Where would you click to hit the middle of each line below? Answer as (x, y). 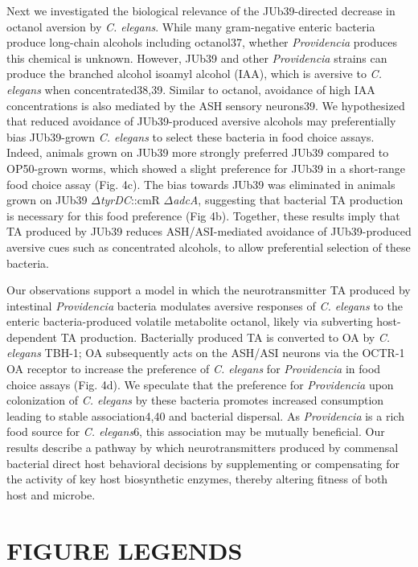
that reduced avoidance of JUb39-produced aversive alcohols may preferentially (201, 121)
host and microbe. (51, 494)
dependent (32, 337)
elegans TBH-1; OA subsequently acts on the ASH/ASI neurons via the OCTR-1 (206, 353)
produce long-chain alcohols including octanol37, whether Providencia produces (202, 42)
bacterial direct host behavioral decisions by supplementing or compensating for (203, 463)
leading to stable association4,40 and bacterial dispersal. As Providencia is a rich (205, 415)
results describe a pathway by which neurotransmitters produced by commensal (203, 448)
